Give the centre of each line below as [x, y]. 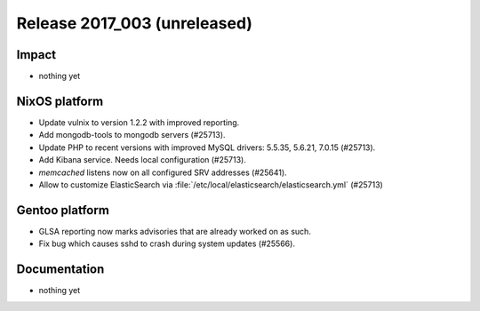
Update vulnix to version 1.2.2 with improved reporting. [139, 122]
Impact [36, 55]
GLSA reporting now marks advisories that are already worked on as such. [175, 231]
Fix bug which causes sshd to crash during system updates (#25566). [167, 243]
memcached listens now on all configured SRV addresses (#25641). [163, 172]
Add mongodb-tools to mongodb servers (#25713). [132, 135]
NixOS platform [60, 101]
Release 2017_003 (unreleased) [135, 23]
